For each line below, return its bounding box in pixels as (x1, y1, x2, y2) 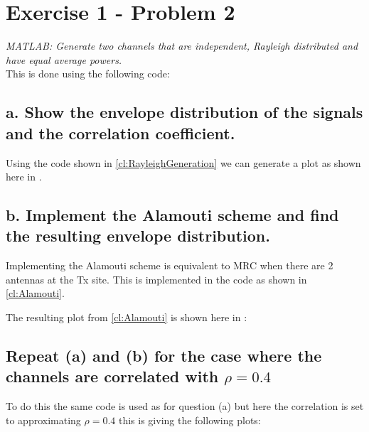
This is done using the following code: (6, 66, 170, 81)
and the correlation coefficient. (6, 121, 235, 144)
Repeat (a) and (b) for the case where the (6, 345, 322, 367)
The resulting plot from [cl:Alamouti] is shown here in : (6, 310, 247, 325)
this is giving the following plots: (118, 412, 261, 427)
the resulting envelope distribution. (6, 225, 270, 247)
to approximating (6, 412, 81, 427)
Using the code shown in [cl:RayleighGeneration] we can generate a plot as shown (6, 155, 361, 170)
